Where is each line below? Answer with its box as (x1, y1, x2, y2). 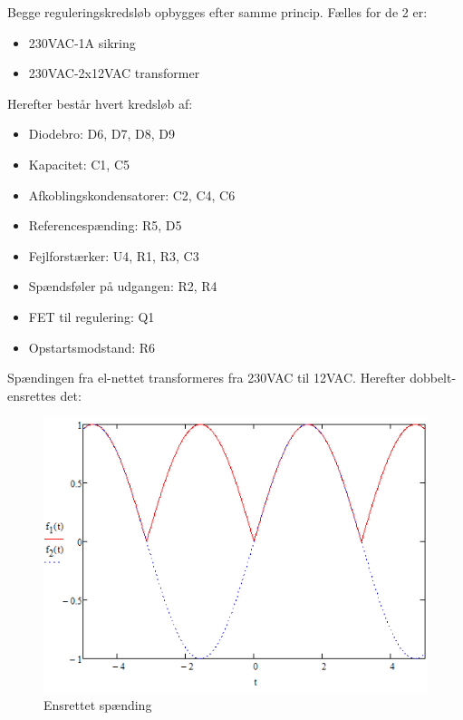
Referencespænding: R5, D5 (28, 216, 182, 235)
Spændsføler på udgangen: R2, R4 (28, 277, 217, 296)
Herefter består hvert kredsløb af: (7, 93, 193, 112)
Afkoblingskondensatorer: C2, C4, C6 (28, 185, 236, 204)
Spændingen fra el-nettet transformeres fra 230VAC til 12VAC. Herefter (7, 368, 406, 387)
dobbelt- (410, 368, 457, 387)
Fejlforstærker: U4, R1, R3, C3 (28, 246, 199, 265)
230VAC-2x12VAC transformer (28, 63, 200, 83)
